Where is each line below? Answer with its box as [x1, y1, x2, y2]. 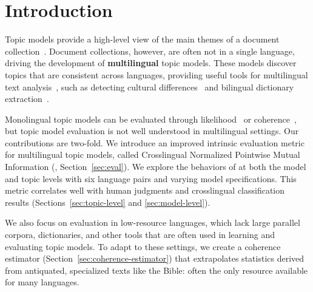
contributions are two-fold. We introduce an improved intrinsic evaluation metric [5, 136, 305, 149]
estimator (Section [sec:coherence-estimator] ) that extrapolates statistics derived [5, 252, 305, 265]
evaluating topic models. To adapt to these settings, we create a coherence [5, 240, 281, 253]
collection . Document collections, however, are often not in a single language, [5, 44, 295, 57]
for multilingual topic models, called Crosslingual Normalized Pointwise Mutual [5, 148, 300, 161]
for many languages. [5, 276, 79, 288]
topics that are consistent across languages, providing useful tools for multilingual [5, 68, 308, 81]
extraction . [5, 92, 49, 105]
